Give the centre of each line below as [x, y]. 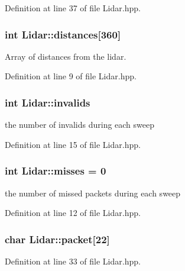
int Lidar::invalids [48, 102]
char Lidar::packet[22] [57, 239]
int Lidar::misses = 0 [56, 171]
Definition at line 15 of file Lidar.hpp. [73, 144]
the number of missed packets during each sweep [93, 193]
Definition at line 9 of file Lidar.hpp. [71, 76]
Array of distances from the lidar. [66, 56]
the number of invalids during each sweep [80, 125]
